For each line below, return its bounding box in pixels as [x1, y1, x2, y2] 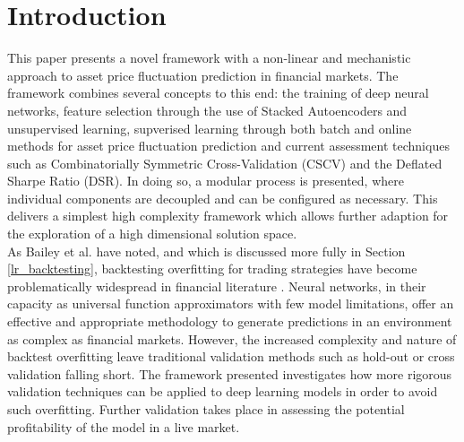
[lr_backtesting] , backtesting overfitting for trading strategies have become [7, 259, 417, 278]
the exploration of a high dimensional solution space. [7, 224, 297, 243]
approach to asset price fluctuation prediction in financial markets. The [7, 65, 399, 84]
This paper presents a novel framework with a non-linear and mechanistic [7, 48, 411, 67]
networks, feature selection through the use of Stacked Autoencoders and [7, 100, 408, 119]
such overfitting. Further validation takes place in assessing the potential [7, 400, 405, 418]
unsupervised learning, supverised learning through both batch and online [7, 118, 412, 137]
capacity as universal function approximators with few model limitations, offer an [7, 294, 454, 313]
